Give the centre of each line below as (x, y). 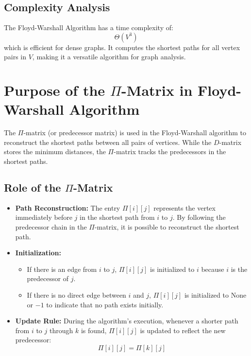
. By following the (199, 217)
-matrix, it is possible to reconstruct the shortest (167, 227)
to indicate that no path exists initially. (105, 304)
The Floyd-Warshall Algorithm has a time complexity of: (89, 27)
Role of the (33, 187)
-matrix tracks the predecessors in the (170, 151)
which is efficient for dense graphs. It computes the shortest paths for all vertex (122, 47)
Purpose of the (55, 90)
